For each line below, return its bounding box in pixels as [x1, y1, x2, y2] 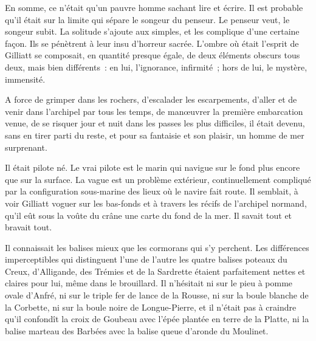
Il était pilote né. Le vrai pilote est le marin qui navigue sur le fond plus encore [5, 161, 300, 174]
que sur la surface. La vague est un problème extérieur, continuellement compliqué [5, 173, 311, 185]
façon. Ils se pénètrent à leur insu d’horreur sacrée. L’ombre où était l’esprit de [5, 36, 299, 49]
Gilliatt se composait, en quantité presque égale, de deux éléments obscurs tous [5, 49, 300, 61]
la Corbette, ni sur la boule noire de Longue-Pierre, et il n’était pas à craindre [5, 300, 297, 313]
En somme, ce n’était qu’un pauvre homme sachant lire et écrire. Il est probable [5, 1, 303, 13]
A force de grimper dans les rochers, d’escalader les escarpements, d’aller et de [5, 93, 297, 106]
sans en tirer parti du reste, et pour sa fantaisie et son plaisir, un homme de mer [5, 128, 304, 141]
